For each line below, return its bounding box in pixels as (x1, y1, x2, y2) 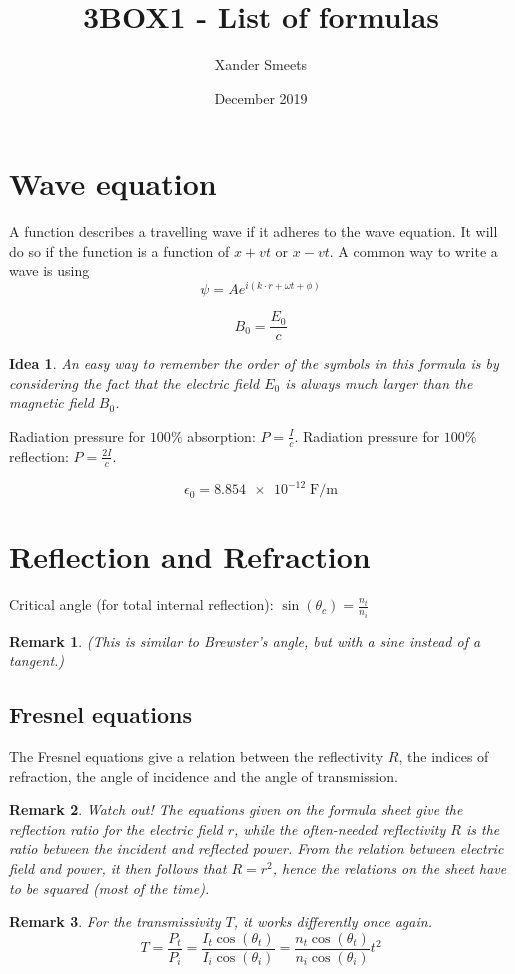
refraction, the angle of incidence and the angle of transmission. (9, 765, 398, 786)
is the (465, 818, 500, 839)
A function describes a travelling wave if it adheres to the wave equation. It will (9, 221, 498, 242)
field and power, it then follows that (9, 858, 227, 879)
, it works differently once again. (233, 911, 432, 932)
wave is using (9, 260, 90, 281)
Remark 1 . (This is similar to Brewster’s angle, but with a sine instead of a (9, 630, 481, 651)
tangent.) (9, 650, 65, 671)
